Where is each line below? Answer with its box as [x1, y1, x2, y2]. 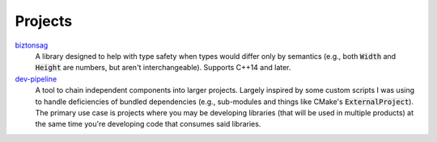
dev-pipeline [15, 73, 57, 84]
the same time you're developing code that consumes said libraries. [35, 119, 261, 129]
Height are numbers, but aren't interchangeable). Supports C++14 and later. [35, 63, 291, 73]
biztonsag [15, 40, 49, 50]
